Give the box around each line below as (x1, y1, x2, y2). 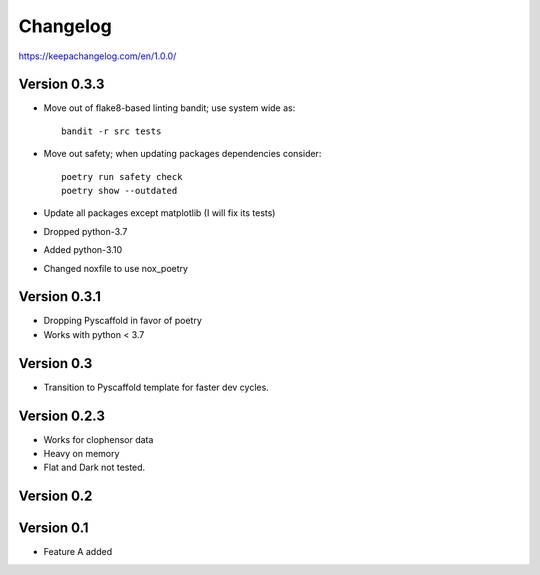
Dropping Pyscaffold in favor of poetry (43, 315, 202, 327)
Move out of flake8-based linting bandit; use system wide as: (43, 102, 296, 114)
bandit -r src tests (61, 125, 162, 137)
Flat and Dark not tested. (43, 461, 146, 474)
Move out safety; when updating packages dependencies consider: (43, 148, 322, 160)
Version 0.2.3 (18, 407, 105, 424)
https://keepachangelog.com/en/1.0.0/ (18, 50, 177, 62)
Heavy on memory (43, 448, 120, 460)
